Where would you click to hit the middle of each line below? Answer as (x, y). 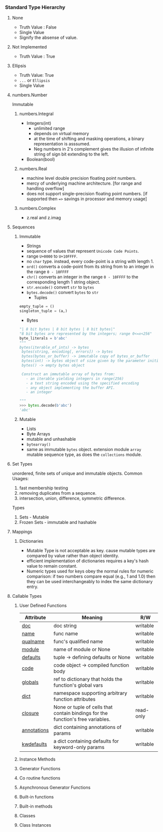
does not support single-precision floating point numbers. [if (87, 194)
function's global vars (78, 685)
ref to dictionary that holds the (88, 679)
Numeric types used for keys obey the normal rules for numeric (90, 571)
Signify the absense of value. (48, 37)
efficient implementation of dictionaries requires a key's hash (88, 561)
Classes (27, 815)
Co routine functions (40, 778)
